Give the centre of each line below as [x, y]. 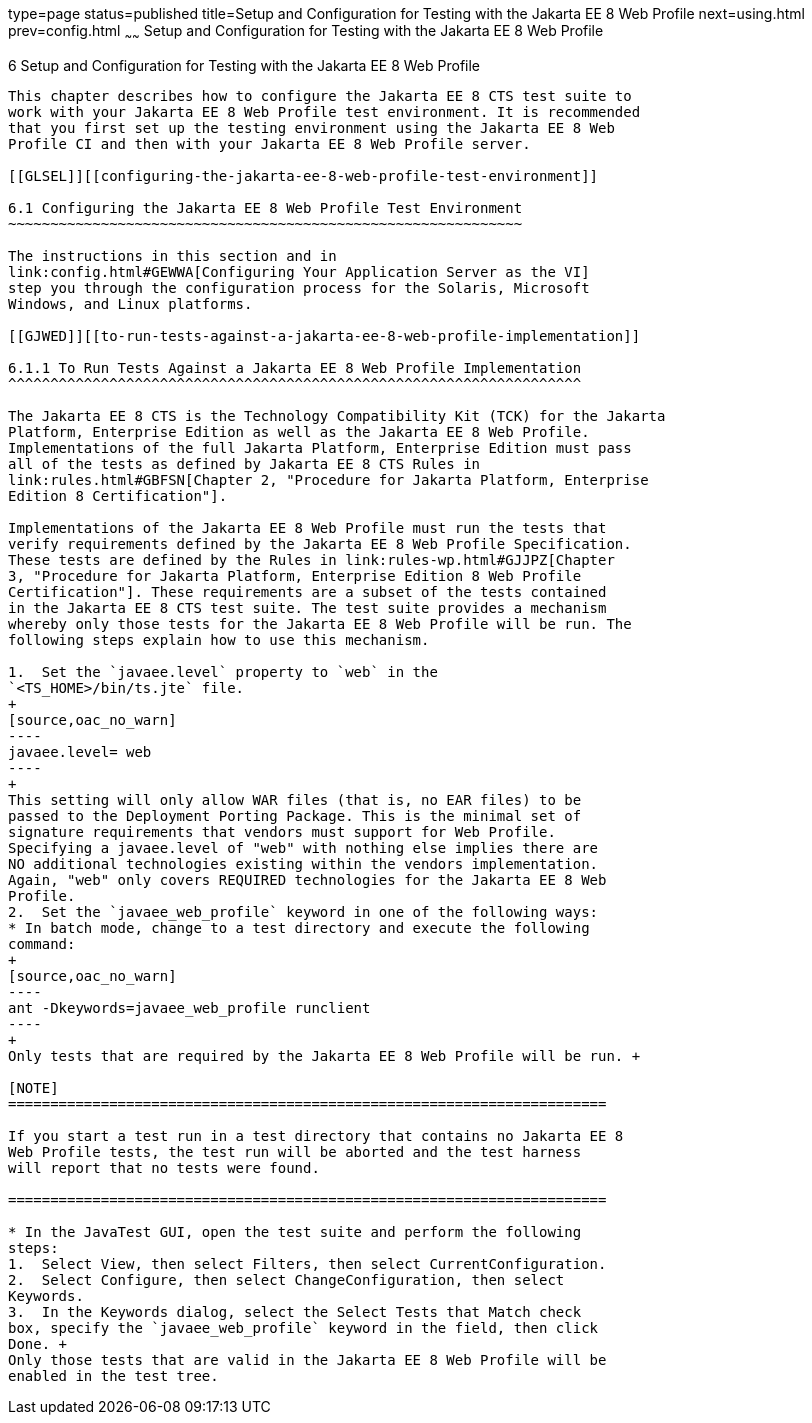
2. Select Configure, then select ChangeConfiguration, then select [286, 1279]
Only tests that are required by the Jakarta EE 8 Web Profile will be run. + [324, 1055]
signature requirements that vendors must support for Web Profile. [282, 831]
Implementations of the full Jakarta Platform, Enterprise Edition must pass [320, 447]
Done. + [38, 1343]
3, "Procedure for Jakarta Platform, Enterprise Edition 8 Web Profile [295, 575]
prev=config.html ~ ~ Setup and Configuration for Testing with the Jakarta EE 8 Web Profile [306, 32]
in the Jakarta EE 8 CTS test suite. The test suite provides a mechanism [307, 607]
